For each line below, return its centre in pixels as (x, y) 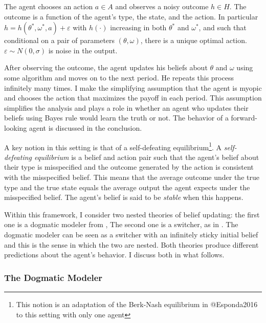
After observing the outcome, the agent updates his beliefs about (106, 67)
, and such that (223, 27)
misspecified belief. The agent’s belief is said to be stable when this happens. (124, 197)
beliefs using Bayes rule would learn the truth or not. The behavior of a (116, 118)
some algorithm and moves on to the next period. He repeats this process (119, 77)
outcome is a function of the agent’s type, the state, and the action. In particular (131, 16)
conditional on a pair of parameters (60, 40)
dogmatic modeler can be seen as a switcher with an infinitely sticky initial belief (131, 234)
